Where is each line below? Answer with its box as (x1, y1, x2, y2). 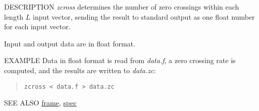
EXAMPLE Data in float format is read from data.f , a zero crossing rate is (4, 55, 236, 66)
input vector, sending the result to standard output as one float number (33, 11, 255, 22)
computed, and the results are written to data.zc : (4, 65, 156, 75)
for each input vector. (4, 21, 71, 32)
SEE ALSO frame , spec (4, 97, 77, 108)
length (4, 11, 24, 22)
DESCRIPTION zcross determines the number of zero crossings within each (4, 2, 239, 12)
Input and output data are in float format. (4, 38, 135, 48)
